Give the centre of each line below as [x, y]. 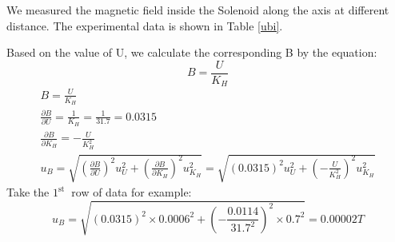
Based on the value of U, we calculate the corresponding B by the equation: [192, 52]
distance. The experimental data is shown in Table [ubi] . [145, 25]
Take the [28, 192]
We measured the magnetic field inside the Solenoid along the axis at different [198, 10]
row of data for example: [132, 192]
